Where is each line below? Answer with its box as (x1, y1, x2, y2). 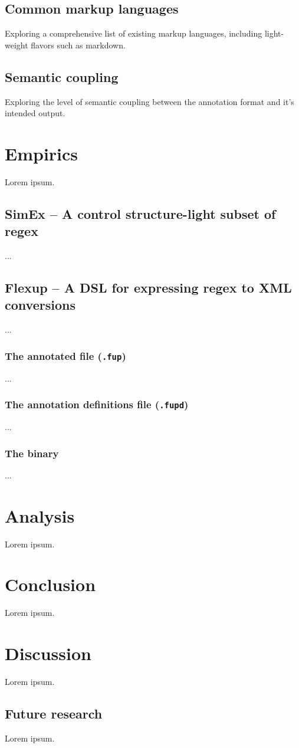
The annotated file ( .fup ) (5, 348, 126, 363)
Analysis (5, 503, 75, 527)
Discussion (5, 641, 91, 665)
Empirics (5, 141, 78, 165)
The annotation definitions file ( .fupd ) (5, 397, 189, 412)
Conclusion (5, 572, 96, 596)
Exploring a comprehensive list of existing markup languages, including (5, 27, 262, 40)
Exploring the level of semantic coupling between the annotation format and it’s (5, 95, 294, 107)
